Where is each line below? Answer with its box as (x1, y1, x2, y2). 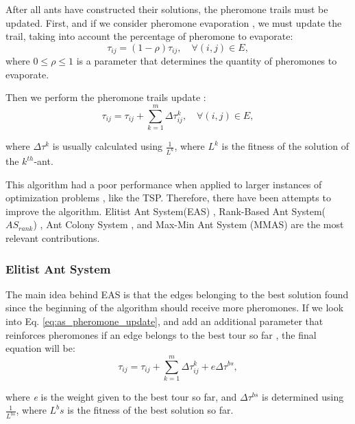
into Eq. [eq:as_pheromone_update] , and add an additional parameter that (5, 313, 323, 328)
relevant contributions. (5, 230, 100, 245)
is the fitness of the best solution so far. (67, 403, 234, 417)
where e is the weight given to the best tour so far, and (5, 389, 237, 403)
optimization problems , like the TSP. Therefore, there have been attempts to (5, 190, 331, 205)
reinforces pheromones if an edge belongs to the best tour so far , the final (5, 327, 317, 342)
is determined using (262, 389, 344, 403)
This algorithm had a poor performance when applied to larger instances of (5, 177, 322, 191)
